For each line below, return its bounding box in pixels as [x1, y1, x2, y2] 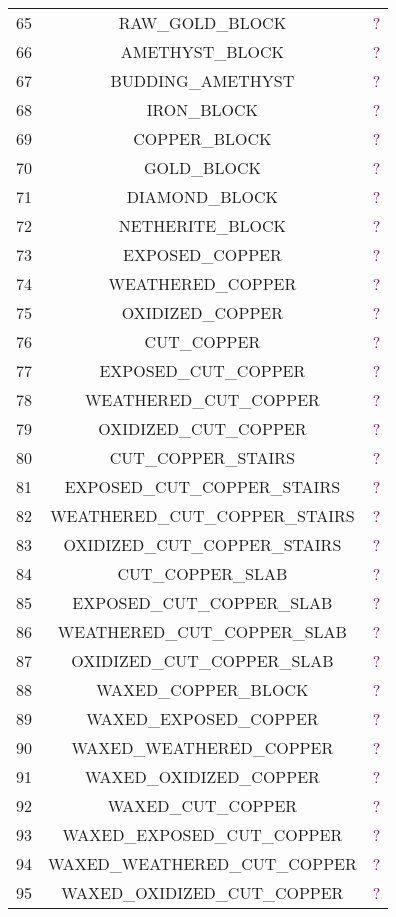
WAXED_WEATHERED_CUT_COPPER [48, 852, 357, 875]
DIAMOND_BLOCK [126, 185, 278, 208]
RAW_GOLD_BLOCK [118, 11, 287, 34]
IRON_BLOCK [146, 98, 259, 121]
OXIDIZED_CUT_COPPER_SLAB [71, 649, 334, 672]
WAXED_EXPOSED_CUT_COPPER [62, 823, 343, 846]
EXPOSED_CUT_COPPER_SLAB [72, 591, 333, 614]
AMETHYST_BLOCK [120, 40, 285, 63]
